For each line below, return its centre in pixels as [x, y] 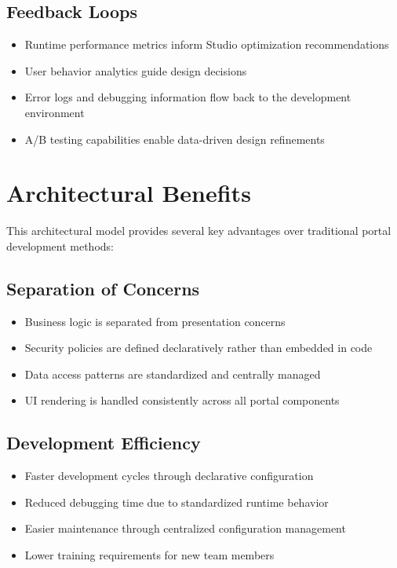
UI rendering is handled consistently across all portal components [182, 400]
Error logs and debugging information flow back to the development [188, 97]
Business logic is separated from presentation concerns [155, 321]
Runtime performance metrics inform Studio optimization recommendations [207, 44]
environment [55, 112]
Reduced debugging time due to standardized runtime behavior [177, 502]
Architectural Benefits [129, 193]
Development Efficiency [104, 443]
